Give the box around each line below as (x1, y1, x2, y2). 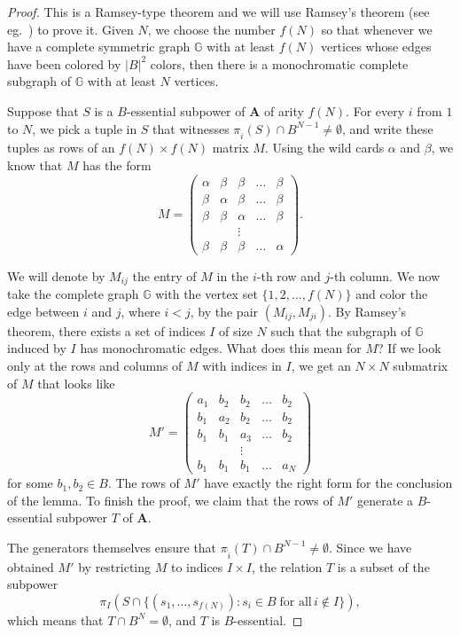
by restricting (78, 557, 152, 576)
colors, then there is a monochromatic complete (150, 54, 409, 73)
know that (7, 155, 63, 174)
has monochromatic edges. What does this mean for (80, 339, 362, 357)
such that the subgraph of (270, 321, 411, 340)
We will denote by (7, 266, 105, 285)
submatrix (393, 356, 448, 374)
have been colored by (7, 54, 121, 73)
